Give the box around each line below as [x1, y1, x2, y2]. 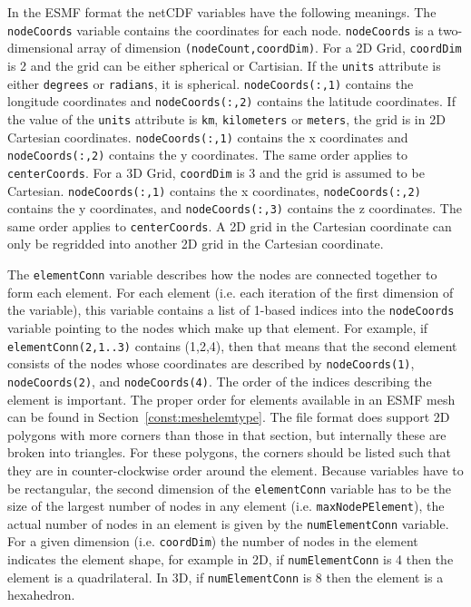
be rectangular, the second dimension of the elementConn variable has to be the [7, 478, 451, 497]
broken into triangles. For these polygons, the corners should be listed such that [7, 443, 452, 462]
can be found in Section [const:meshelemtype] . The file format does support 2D [7, 407, 450, 426]
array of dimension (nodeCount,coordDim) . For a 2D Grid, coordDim [77, 38, 462, 57]
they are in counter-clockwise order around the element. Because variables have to [7, 460, 464, 479]
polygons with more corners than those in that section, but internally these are [7, 425, 446, 444]
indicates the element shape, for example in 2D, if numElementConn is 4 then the [7, 550, 454, 569]
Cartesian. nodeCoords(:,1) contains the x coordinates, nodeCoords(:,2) [7, 181, 421, 200]
